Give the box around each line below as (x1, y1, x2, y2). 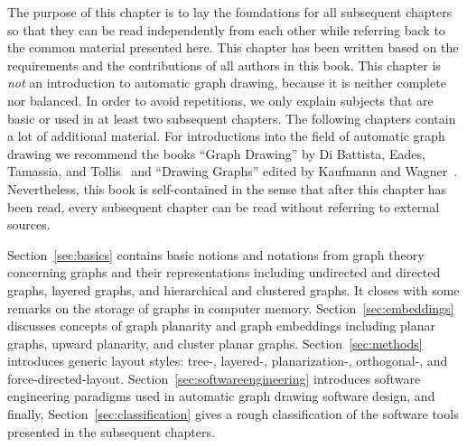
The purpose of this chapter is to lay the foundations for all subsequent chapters (7, 3, 453, 21)
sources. (7, 215, 51, 234)
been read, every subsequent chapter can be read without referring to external (7, 197, 440, 216)
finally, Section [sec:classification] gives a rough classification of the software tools (7, 405, 459, 424)
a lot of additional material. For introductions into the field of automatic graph (7, 126, 445, 145)
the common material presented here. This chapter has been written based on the (7, 38, 459, 57)
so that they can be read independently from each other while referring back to (7, 20, 445, 39)
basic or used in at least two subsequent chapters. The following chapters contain (7, 108, 456, 127)
